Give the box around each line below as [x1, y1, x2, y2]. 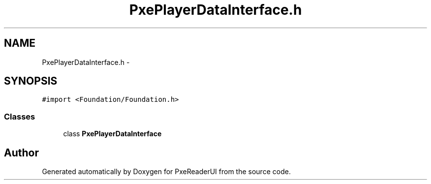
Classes [4, 111, 35, 122]
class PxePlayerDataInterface [63, 129, 162, 138]
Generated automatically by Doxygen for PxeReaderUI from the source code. [42, 167, 291, 176]
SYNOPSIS [4, 75, 58, 88]
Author [4, 146, 39, 159]
